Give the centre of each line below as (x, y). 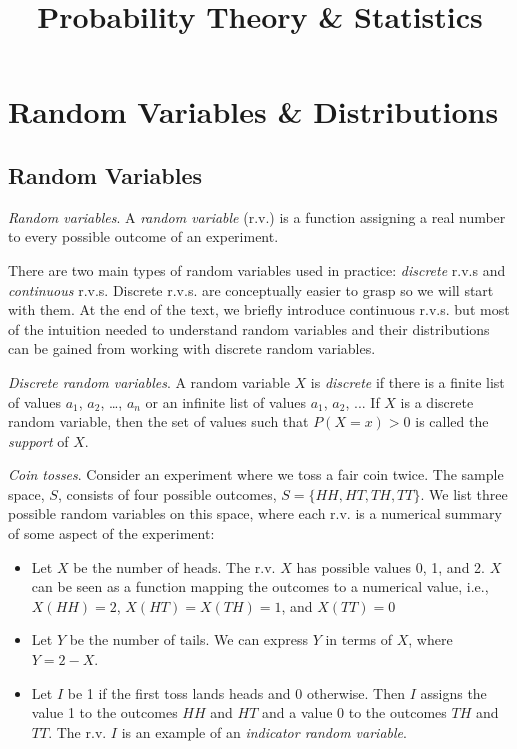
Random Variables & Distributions (253, 111)
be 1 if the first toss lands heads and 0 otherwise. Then (236, 692)
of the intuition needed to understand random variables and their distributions (249, 328)
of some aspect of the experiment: (111, 533)
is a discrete (437, 401)
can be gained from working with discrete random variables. (192, 348)
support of (38, 440)
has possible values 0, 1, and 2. (390, 566)
